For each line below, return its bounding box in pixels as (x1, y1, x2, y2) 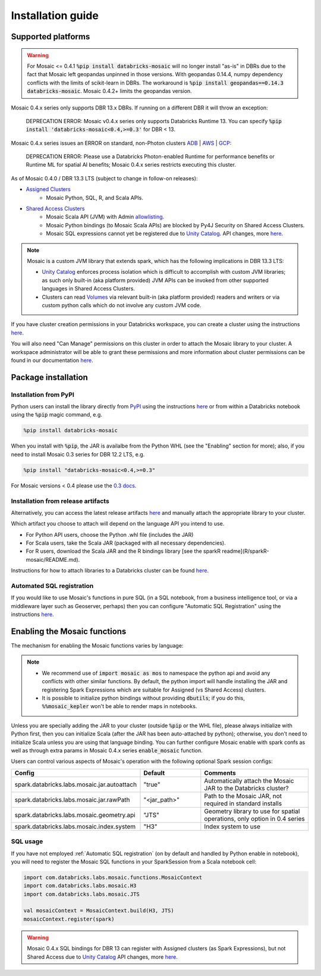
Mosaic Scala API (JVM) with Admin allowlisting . (46, 213, 165, 220)
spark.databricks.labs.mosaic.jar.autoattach (14, 780, 137, 789)
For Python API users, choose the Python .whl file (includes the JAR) (26, 531, 194, 538)
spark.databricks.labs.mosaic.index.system (14, 822, 136, 830)
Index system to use (204, 822, 261, 830)
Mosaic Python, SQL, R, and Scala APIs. (46, 194, 144, 201)
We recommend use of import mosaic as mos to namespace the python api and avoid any (42, 670, 270, 677)
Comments (204, 768, 236, 777)
